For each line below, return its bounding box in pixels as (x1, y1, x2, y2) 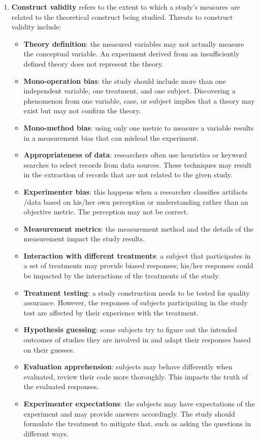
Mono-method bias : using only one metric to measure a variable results (23, 122, 254, 133)
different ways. (23, 428, 69, 438)
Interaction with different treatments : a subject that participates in (23, 250, 251, 261)
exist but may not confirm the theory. (23, 105, 141, 116)
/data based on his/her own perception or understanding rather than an (23, 196, 248, 207)
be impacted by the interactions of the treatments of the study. (23, 270, 220, 281)
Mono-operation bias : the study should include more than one (23, 75, 226, 86)
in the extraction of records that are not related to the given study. (23, 169, 233, 180)
